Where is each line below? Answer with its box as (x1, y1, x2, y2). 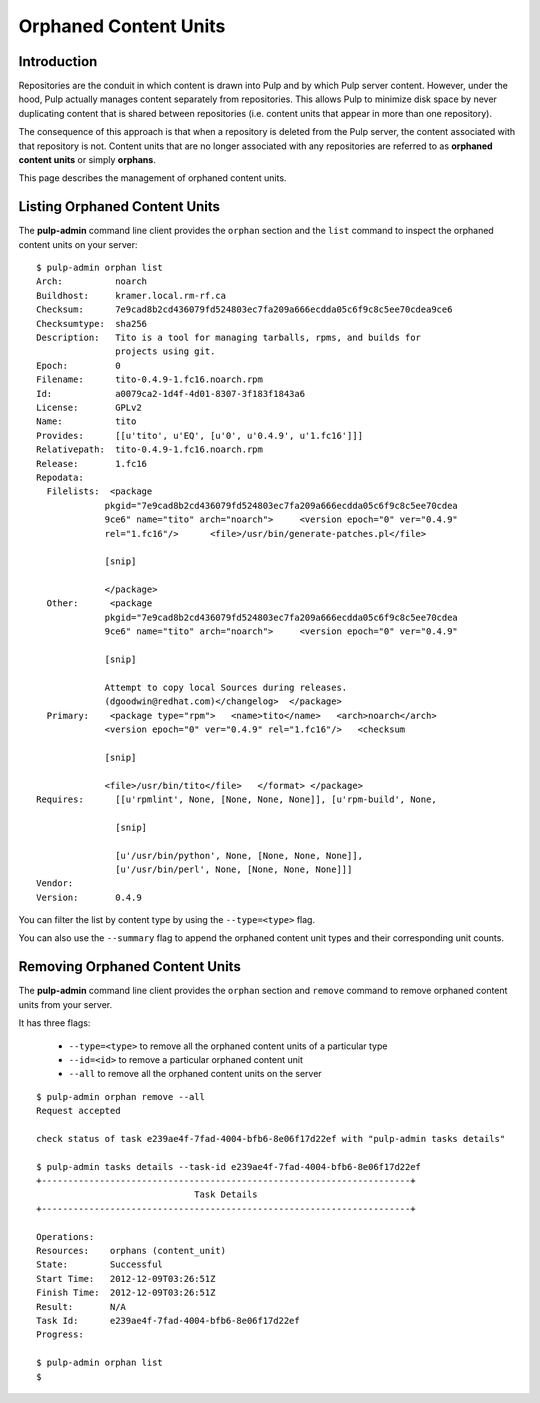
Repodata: (36, 471, 84, 483)
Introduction (18, 53, 98, 70)
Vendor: (36, 878, 74, 889)
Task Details (193, 1189, 259, 1200)
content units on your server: (18, 238, 138, 250)
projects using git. (115, 346, 216, 357)
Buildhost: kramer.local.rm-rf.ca (36, 290, 227, 301)
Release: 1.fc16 (36, 458, 148, 469)
